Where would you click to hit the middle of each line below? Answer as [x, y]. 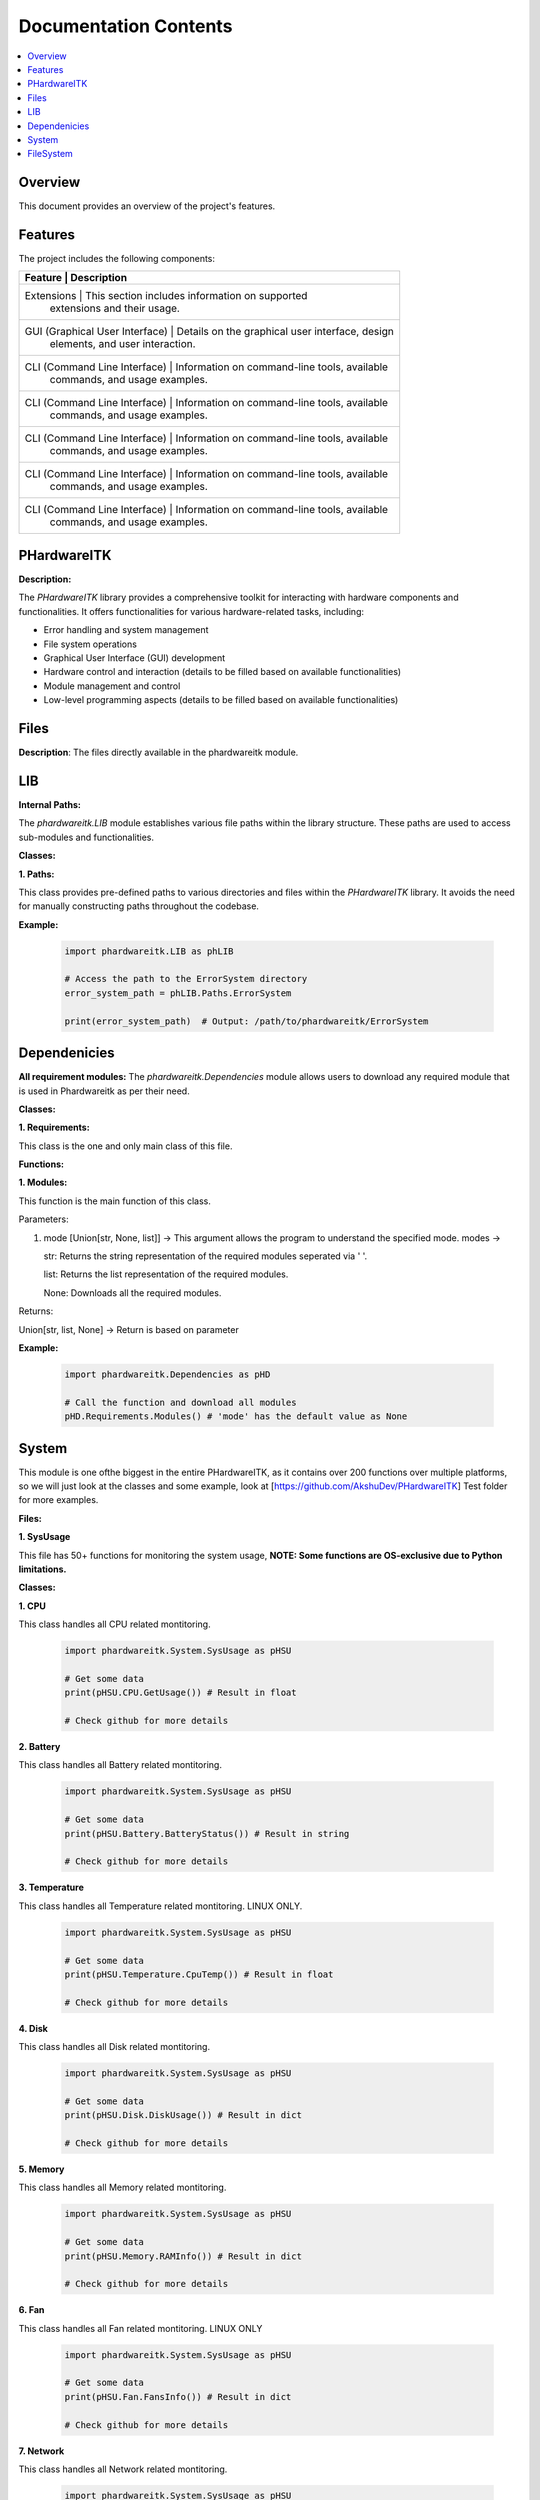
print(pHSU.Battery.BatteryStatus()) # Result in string [207, 1833]
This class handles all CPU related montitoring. [114, 1624]
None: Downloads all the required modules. [132, 1292]
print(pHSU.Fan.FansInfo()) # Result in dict [178, 2396]
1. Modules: [43, 1182]
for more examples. [58, 1500]
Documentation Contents [125, 26]
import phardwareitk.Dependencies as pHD [167, 1374]
